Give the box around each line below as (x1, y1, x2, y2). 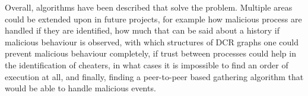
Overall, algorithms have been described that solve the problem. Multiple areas (5, 1, 293, 13)
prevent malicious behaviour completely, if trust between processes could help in (5, 47, 296, 59)
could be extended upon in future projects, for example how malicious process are (5, 12, 302, 25)
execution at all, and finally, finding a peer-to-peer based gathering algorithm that (5, 70, 304, 82)
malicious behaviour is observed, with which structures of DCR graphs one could (5, 35, 299, 48)
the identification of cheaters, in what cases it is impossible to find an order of (5, 58, 288, 71)
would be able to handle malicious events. (5, 82, 156, 94)
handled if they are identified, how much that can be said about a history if (5, 24, 280, 37)
